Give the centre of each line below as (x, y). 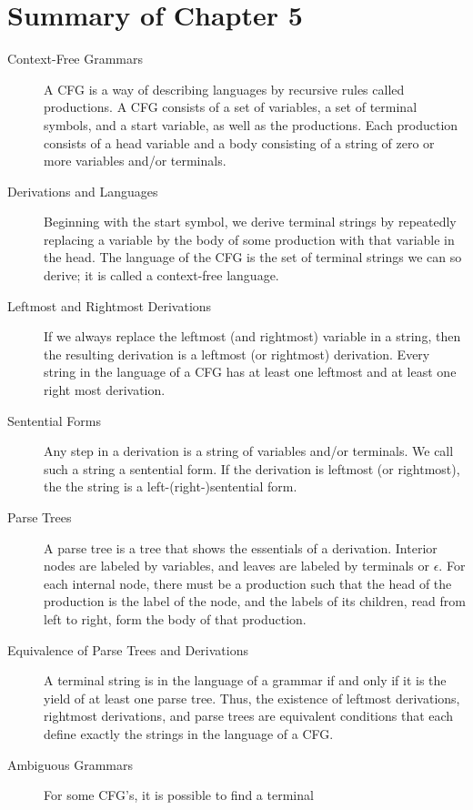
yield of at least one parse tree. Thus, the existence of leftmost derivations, (252, 698)
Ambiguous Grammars (70, 764)
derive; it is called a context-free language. (161, 275)
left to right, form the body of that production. (175, 618)
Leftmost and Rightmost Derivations (110, 305)
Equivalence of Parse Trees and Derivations (128, 649)
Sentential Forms (54, 420)
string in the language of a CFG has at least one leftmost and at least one (250, 372)
